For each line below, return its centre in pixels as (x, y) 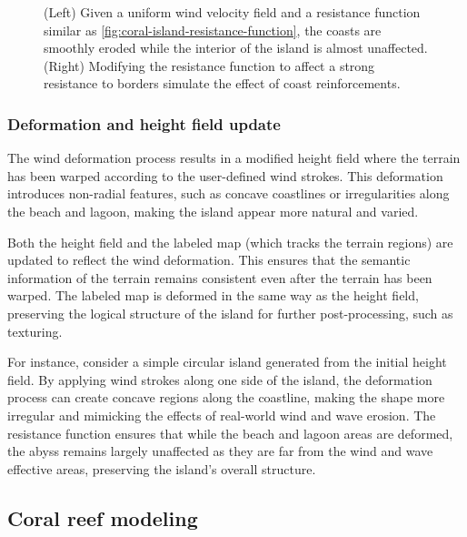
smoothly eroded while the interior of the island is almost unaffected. (236, 48)
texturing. (35, 331)
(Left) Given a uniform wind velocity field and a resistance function (232, 12)
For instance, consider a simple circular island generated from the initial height (227, 362)
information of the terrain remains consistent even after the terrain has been (220, 277)
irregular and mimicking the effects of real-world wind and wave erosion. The (222, 415)
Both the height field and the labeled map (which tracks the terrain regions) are (230, 242)
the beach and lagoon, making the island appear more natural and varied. (213, 211)
